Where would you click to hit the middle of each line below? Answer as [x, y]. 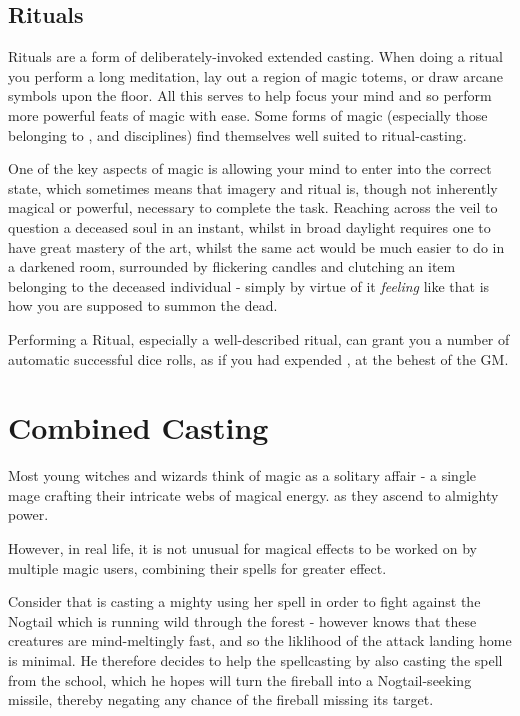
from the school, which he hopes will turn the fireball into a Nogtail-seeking [240, 679]
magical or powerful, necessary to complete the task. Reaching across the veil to [253, 207]
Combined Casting [138, 427]
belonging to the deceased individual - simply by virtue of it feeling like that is [249, 285]
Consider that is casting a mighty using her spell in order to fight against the [244, 601]
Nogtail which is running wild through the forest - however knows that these [242, 620]
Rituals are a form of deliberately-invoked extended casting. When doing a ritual [255, 56]
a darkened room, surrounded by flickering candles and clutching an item [232, 266]
